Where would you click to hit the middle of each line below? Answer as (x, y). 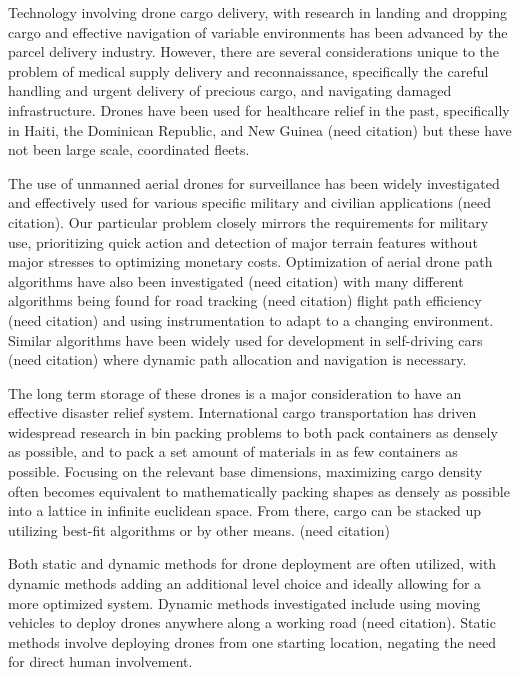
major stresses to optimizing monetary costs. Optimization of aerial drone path (250, 261)
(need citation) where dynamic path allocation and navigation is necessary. (237, 359)
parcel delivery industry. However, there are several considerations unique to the (254, 51)
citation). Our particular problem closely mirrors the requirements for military (248, 221)
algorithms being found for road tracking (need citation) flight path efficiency (245, 300)
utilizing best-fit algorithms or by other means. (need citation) (199, 529)
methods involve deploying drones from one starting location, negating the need (252, 641)
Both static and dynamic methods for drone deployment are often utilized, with (252, 563)
